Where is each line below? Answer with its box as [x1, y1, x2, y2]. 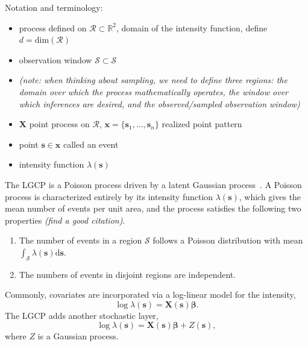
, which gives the [239, 190, 301, 203]
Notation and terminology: [5, 1, 103, 13]
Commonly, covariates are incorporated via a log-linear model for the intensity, [5, 288, 296, 301]
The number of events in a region [19, 234, 142, 247]
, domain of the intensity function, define [116, 21, 268, 34]
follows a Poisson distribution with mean [152, 234, 303, 247]
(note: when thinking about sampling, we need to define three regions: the [19, 74, 288, 86]
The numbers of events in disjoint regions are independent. [19, 268, 236, 280]
